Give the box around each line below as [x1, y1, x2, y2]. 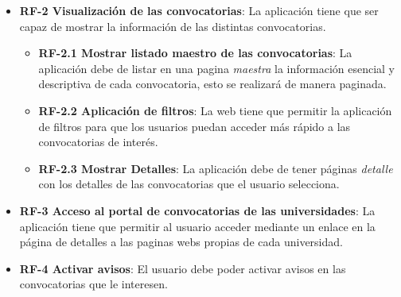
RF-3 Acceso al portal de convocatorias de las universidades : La [19, 202, 376, 218]
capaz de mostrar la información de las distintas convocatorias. [19, 17, 326, 34]
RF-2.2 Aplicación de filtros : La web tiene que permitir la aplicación [38, 102, 392, 118]
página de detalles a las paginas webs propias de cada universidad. [19, 233, 343, 250]
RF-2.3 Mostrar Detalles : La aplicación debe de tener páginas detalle [38, 160, 393, 176]
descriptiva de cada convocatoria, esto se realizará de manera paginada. [38, 75, 387, 92]
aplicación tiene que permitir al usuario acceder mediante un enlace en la [19, 218, 376, 234]
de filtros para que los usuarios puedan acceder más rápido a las [38, 118, 351, 134]
